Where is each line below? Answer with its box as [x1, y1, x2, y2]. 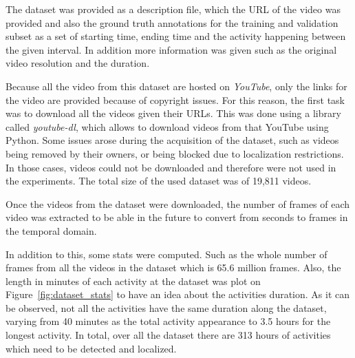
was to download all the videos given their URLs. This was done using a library [6, 106, 341, 120]
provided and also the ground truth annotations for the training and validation [6, 15, 338, 30]
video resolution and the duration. [6, 56, 150, 70]
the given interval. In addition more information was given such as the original [6, 42, 337, 56]
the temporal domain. [6, 223, 97, 238]
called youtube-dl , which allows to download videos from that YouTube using [6, 119, 329, 134]
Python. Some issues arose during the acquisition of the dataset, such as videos [6, 133, 339, 147]
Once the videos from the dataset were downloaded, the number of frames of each [6, 196, 350, 211]
